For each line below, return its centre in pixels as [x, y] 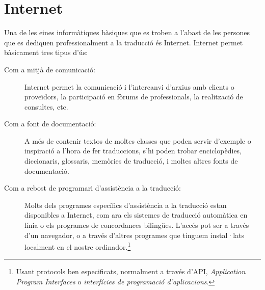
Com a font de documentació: [50, 124]
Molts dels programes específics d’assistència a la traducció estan [126, 205]
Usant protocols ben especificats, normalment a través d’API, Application [131, 271]
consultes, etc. [46, 106]
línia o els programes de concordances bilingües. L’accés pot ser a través [137, 225]
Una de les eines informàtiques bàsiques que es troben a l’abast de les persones [127, 32]
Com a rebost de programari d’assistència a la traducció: [92, 188]
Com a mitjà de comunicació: [50, 69]
